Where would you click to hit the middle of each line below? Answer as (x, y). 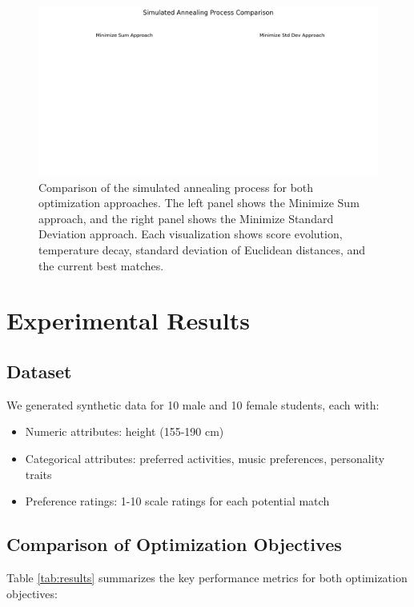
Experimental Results (128, 320)
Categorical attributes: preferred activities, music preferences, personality (205, 458)
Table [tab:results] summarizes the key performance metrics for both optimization (207, 577)
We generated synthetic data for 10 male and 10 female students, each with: (193, 404)
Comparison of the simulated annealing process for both (176, 187)
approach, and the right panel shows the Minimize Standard (186, 218)
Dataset (39, 371)
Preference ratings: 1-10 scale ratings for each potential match (177, 501)
